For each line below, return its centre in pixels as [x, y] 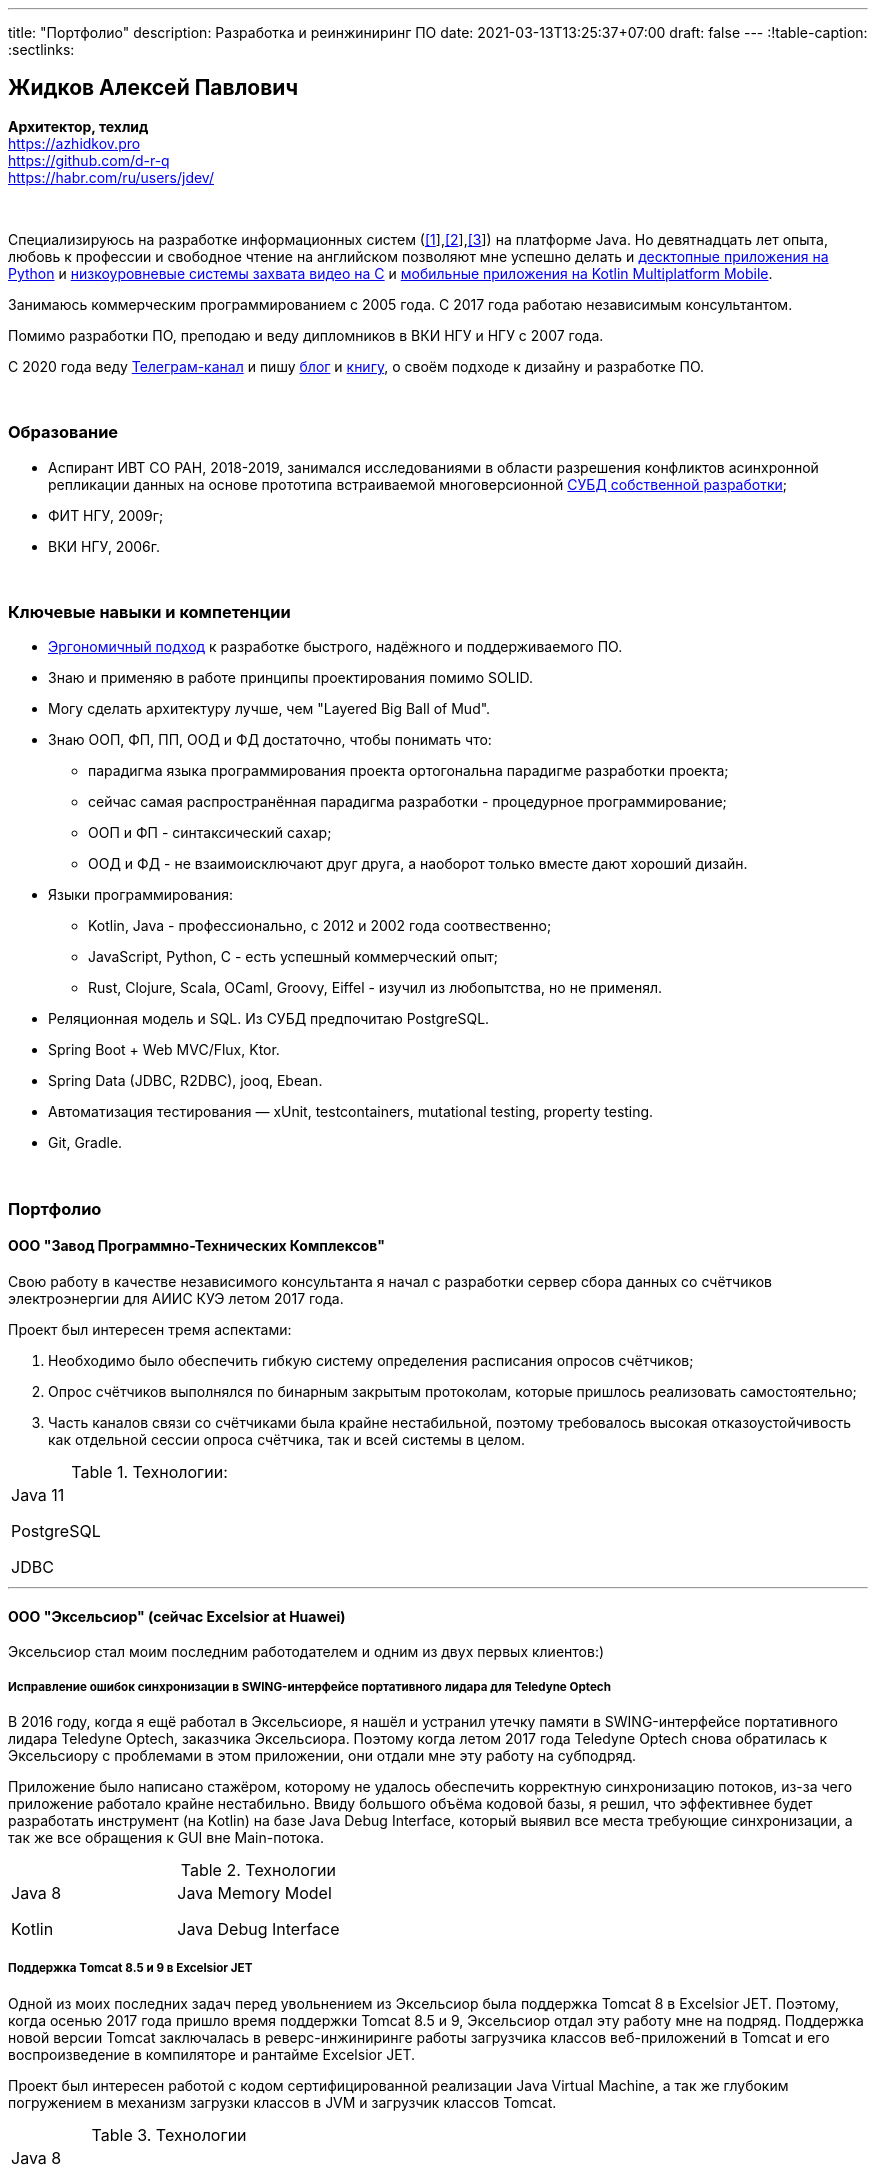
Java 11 [38, 1494]
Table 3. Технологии [169, 2134]
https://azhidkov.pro [74, 143]
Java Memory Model [254, 1892]
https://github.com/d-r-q [89, 160]
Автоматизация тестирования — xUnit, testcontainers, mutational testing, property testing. [351, 1112]
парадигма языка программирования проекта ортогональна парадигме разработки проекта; [408, 771]
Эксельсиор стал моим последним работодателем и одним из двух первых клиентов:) [306, 1652]
